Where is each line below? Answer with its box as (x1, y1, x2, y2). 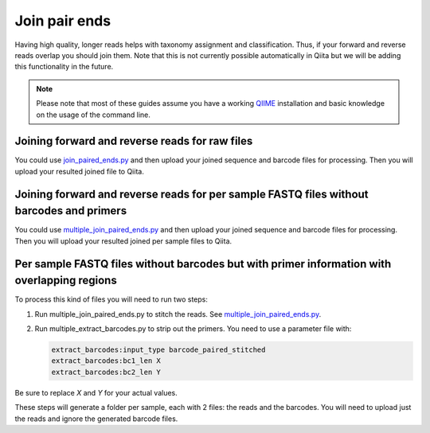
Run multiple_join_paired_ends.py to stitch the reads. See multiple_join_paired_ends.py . (34, 309, 322, 318)
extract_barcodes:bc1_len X (51, 357, 161, 365)
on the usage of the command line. (36, 110, 151, 119)
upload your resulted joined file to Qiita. (14, 166, 145, 176)
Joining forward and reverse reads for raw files (14, 135, 253, 148)
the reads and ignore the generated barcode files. (14, 414, 178, 423)
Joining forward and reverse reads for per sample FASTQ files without (14, 187, 369, 201)
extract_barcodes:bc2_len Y (51, 367, 161, 376)
